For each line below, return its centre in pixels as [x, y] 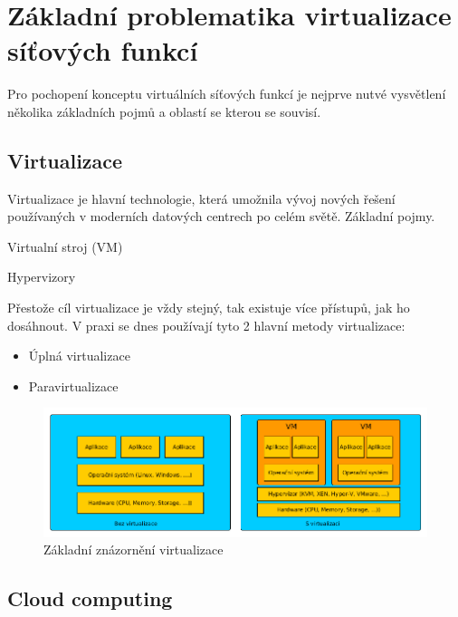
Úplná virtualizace [79, 356]
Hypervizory [42, 277]
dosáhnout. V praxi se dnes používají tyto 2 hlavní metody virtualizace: [206, 325]
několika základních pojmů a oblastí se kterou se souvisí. [164, 111]
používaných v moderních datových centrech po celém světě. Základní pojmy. [221, 216]
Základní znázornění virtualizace [134, 550]
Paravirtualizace [73, 386]
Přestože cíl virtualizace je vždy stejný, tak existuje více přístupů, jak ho [209, 308]
